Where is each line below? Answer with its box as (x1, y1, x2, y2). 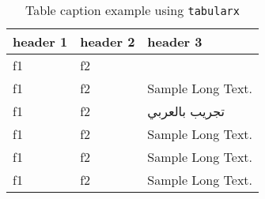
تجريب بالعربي (147, 102, 225, 120)
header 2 (80, 32, 135, 51)
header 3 (147, 32, 203, 51)
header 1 (13, 32, 68, 51)
